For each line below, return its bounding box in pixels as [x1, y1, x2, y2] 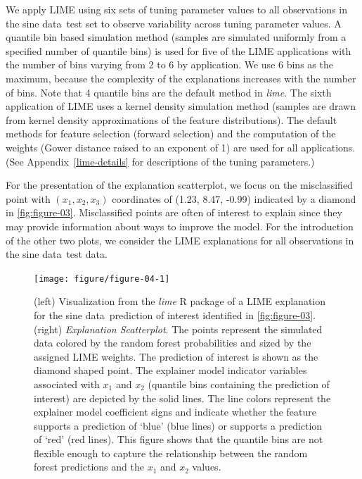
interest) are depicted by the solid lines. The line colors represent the [34, 390, 331, 405]
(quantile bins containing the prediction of [148, 376, 330, 391]
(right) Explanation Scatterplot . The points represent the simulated [34, 321, 323, 336]
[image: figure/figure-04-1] [34, 273, 170, 284]
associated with [34, 376, 100, 391]
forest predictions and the [34, 459, 144, 474]
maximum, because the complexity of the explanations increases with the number [6, 70, 356, 85]
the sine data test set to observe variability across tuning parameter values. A [6, 15, 342, 30]
